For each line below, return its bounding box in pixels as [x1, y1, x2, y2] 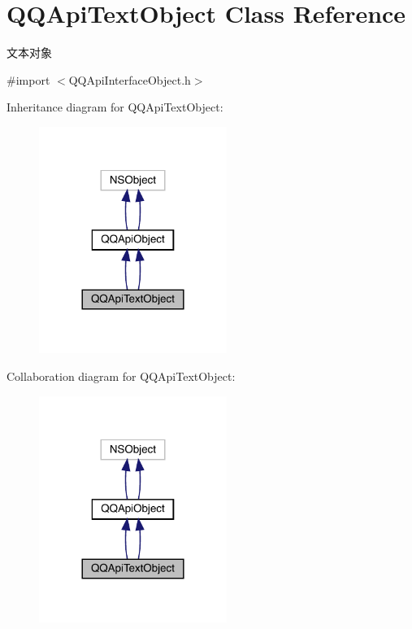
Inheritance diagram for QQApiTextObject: [7, 98, 223, 116]
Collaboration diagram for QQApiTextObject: [7, 368, 236, 385]
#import [7, 71, 50, 88]
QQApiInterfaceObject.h [68, 71, 191, 88]
